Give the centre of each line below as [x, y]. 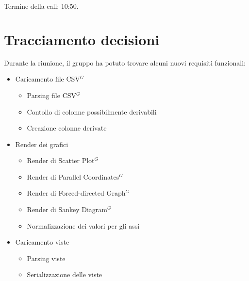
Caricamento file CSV [48, 79]
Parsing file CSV [52, 95]
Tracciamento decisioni [82, 39]
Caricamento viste [42, 242]
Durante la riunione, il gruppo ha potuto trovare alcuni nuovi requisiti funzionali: [125, 62]
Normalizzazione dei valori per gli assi [83, 225]
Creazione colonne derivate [67, 128]
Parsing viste [46, 258]
